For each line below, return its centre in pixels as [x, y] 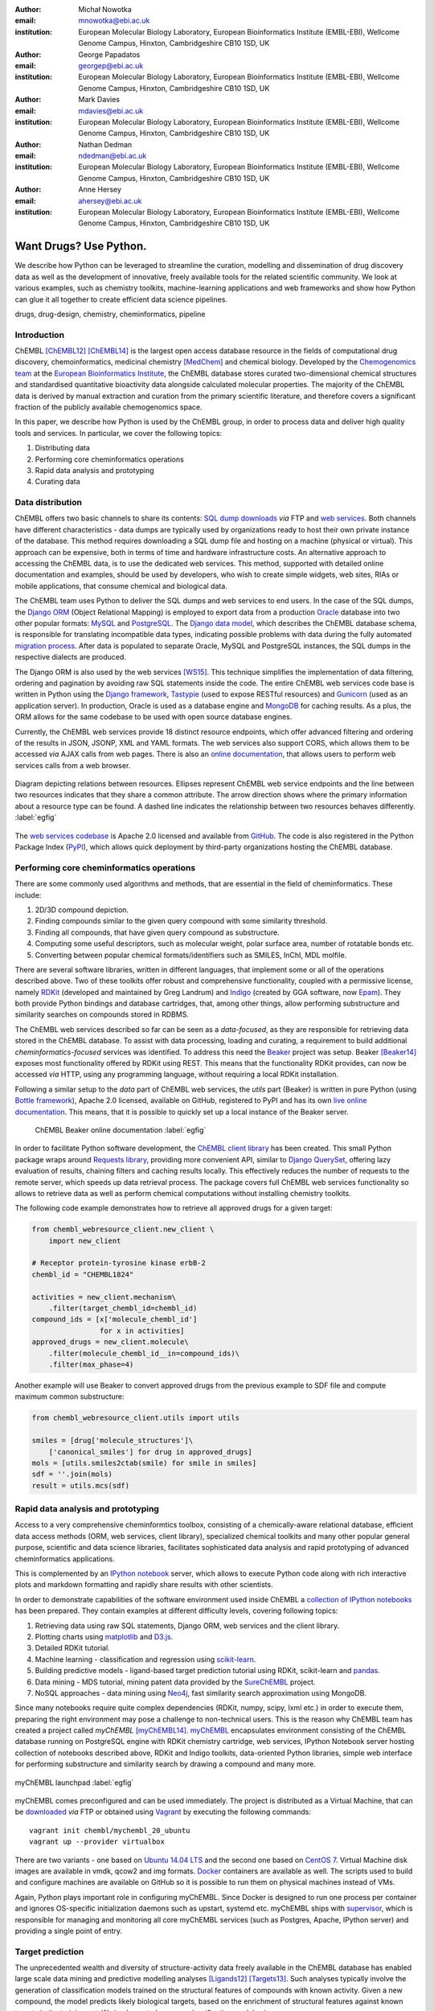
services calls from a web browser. [73, 765]
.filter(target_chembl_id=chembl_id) [123, 1308]
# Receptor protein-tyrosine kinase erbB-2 [119, 1263]
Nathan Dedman [105, 144]
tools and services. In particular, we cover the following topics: [119, 433]
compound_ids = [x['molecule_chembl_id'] [115, 1320]
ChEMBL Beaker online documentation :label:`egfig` [121, 1129]
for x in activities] [142, 1330]
